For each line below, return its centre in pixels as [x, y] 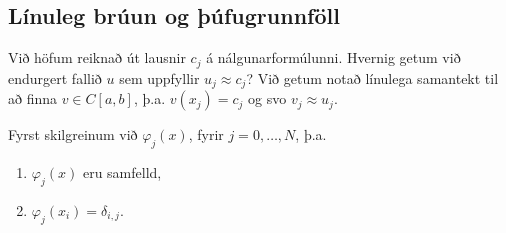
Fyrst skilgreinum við [73, 134]
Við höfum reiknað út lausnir [97, 57]
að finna [33, 98]
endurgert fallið [55, 77]
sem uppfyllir [159, 77]
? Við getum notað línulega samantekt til [372, 77]
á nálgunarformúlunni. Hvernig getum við [333, 57]
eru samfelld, [122, 171]
